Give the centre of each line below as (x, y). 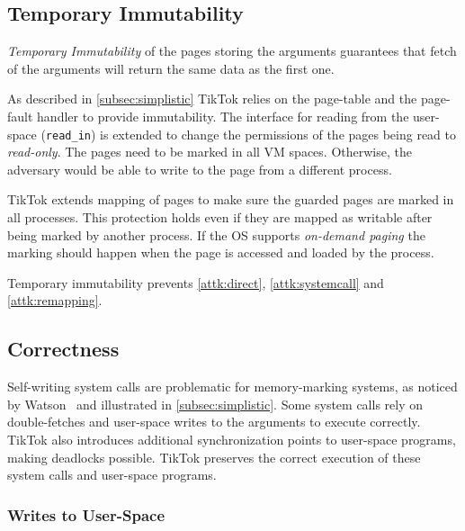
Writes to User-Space (86, 514)
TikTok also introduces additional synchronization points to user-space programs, (232, 439)
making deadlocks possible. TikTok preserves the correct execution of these (214, 457)
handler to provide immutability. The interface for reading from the (223, 116)
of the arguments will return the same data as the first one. (171, 68)
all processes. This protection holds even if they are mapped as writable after (220, 217)
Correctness (63, 349)
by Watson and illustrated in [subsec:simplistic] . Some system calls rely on (215, 404)
